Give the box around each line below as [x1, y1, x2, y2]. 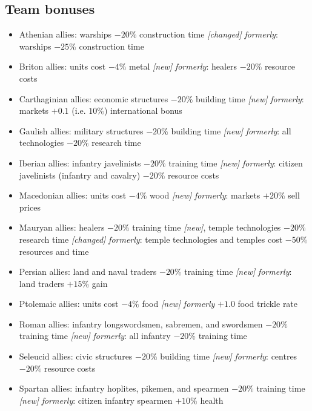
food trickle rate [237, 297, 298, 310]
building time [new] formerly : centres [160, 350, 297, 363]
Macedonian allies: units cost [19, 189, 127, 202]
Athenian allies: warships [19, 28, 112, 41]
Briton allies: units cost [19, 60, 106, 73]
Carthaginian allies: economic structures [19, 92, 168, 105]
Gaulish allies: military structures [19, 124, 144, 137]
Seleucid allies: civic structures [19, 350, 133, 363]
